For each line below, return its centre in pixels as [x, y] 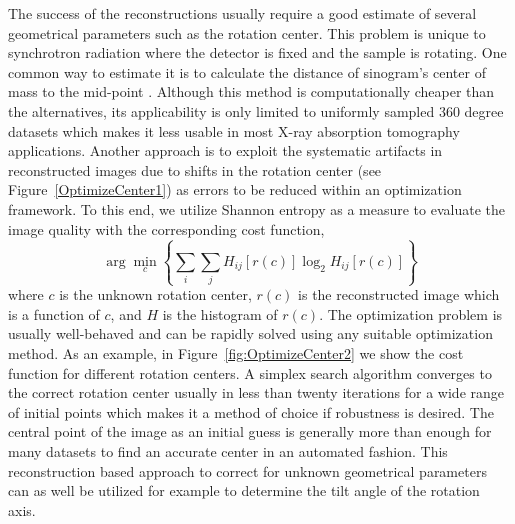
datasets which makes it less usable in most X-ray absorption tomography [234, 130]
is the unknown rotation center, [155, 294]
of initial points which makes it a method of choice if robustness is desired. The [251, 411]
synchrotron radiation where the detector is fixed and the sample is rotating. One [257, 52]
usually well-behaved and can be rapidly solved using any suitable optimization [250, 333]
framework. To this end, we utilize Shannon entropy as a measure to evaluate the [256, 208]
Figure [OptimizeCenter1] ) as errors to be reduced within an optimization [235, 189]
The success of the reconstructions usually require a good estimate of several [242, 13]
